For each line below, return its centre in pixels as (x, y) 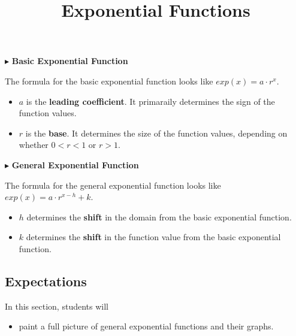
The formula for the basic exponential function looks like (109, 81)
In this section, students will (57, 306)
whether (34, 145)
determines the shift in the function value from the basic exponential (153, 237)
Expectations (46, 281)
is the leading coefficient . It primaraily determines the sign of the (150, 101)
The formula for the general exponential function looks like (113, 185)
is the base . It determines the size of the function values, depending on (156, 133)
